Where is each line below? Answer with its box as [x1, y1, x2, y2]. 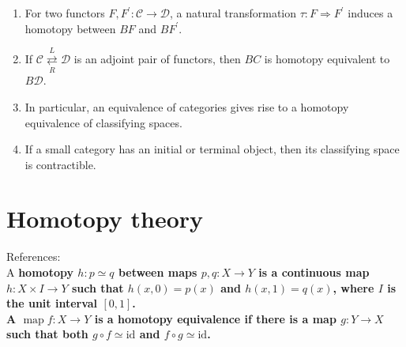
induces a [348, 5, 393, 21]
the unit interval [6, 295, 98, 311]
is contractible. [24, 156, 96, 172]
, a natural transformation [169, 5, 297, 21]
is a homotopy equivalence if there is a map [94, 310, 336, 326]
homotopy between [24, 20, 116, 36]
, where [333, 279, 374, 296]
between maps [118, 264, 197, 280]
